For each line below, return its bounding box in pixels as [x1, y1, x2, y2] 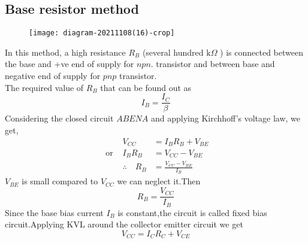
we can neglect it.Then [117, 175, 201, 187]
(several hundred [142, 45, 204, 58]
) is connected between [220, 45, 303, 58]
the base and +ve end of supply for [5, 57, 134, 70]
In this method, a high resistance [5, 45, 126, 58]
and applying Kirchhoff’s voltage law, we [151, 112, 301, 124]
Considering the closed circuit [5, 112, 114, 124]
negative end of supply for [5, 69, 101, 82]
